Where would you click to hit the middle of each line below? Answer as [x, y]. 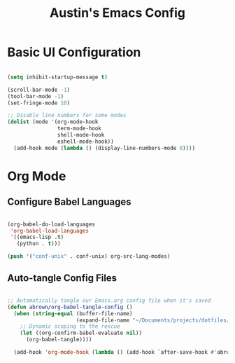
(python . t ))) [38, 244]
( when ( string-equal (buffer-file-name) [73, 313]
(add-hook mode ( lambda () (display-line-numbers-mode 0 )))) [105, 148]
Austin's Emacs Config [117, 13]
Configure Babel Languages [69, 202]
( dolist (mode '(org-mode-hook [53, 122]
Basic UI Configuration [74, 52]
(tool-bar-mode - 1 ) [36, 96]
